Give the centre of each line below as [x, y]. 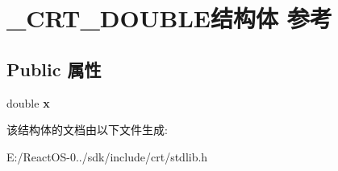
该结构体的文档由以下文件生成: [87, 130]
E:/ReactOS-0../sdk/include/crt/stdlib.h [107, 156]
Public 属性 [54, 69]
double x [28, 102]
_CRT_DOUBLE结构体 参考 [169, 18]
